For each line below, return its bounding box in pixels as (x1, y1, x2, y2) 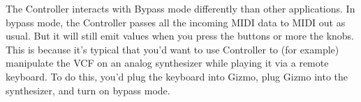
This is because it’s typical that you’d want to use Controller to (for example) (6, 42, 339, 56)
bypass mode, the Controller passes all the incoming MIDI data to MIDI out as (6, 15, 346, 29)
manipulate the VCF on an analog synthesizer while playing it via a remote (6, 56, 329, 70)
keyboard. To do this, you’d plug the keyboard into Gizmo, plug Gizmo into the (6, 69, 348, 83)
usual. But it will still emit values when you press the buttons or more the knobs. (6, 28, 354, 43)
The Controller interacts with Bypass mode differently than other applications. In (6, 1, 355, 15)
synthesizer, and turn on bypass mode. (6, 83, 170, 97)
